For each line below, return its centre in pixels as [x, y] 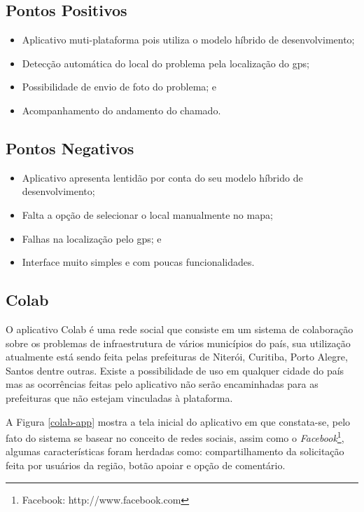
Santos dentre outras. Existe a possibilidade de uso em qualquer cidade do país [175, 370]
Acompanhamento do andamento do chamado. [121, 110]
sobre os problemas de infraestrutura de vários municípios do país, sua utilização [178, 343]
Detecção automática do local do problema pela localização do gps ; [166, 63]
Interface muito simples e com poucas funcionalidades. [138, 262]
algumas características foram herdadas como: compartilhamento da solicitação [175, 451]
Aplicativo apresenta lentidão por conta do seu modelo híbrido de [162, 177]
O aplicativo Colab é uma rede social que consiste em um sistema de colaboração [180, 329]
